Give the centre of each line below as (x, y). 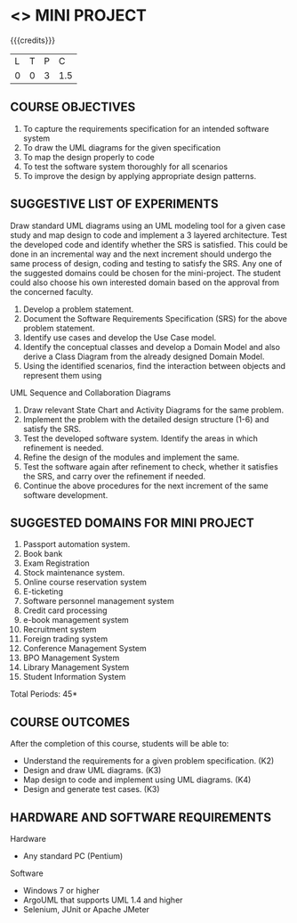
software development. (65, 494)
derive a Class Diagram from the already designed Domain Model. (144, 356)
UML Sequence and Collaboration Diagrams (91, 392)
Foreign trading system (65, 639)
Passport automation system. (76, 544)
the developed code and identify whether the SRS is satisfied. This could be (149, 244)
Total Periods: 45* (44, 694)
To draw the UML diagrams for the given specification (122, 147)
